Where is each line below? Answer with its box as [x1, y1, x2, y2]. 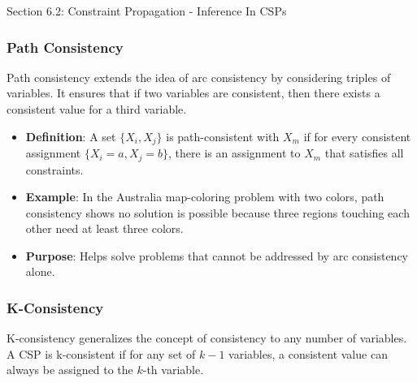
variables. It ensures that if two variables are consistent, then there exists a [7, 84, 380, 101]
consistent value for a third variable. [7, 101, 187, 117]
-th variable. [142, 361, 204, 378]
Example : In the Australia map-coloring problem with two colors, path [25, 188, 384, 205]
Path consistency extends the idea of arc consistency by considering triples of [7, 68, 391, 85]
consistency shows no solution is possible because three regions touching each [25, 204, 410, 221]
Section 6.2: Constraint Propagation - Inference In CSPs [7, 2, 287, 19]
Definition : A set [25, 127, 116, 144]
